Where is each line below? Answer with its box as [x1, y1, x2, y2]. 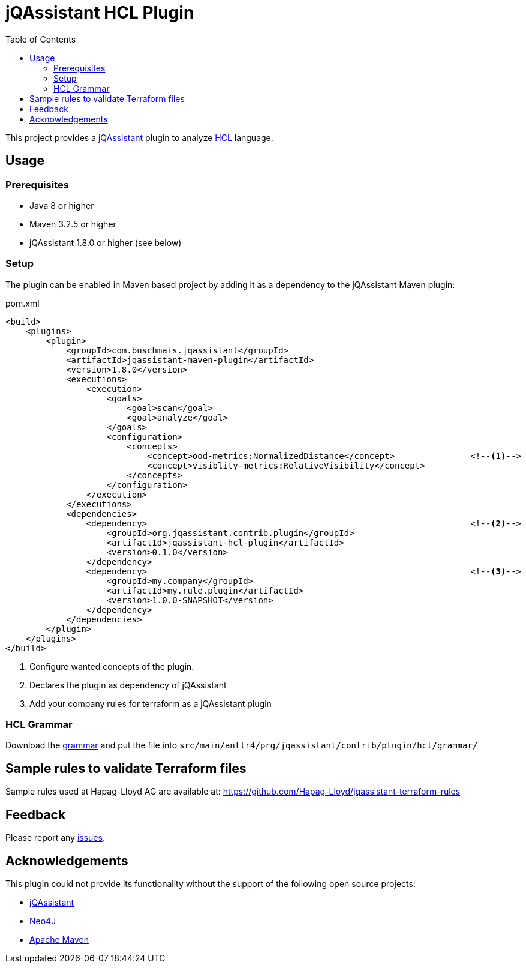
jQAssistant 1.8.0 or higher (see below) [29, 237, 182, 248]
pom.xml [5, 298, 40, 308]
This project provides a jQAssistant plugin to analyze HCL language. [5, 132, 273, 143]
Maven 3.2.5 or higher [29, 218, 116, 229]
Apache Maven [29, 934, 89, 945]
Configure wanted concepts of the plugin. [29, 661, 194, 672]
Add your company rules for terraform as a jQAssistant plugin [29, 698, 272, 709]
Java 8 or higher [29, 200, 94, 211]
